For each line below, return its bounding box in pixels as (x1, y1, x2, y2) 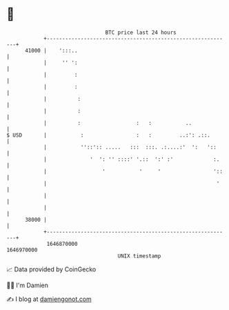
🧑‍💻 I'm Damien (6, 281, 49, 289)
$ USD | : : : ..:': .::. (6, 131, 211, 139)
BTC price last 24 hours (105, 29, 177, 36)
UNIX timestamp (117, 252, 161, 260)
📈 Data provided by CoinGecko (6, 265, 97, 273)
